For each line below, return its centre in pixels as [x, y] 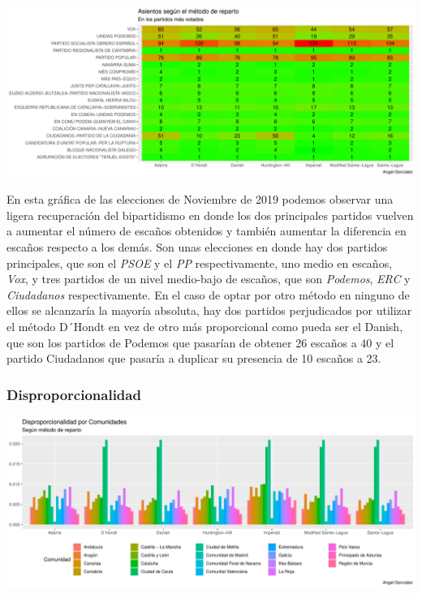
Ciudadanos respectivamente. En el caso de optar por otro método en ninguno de [208, 294]
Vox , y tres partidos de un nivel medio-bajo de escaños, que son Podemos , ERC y [209, 279]
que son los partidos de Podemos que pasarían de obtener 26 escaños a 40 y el [200, 342]
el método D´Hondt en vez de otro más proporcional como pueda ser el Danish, [205, 327]
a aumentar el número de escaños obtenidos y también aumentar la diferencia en [207, 231]
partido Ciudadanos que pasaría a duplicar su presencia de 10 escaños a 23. [194, 358]
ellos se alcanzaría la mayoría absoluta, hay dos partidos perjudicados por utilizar [209, 310]
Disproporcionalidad [74, 394]
